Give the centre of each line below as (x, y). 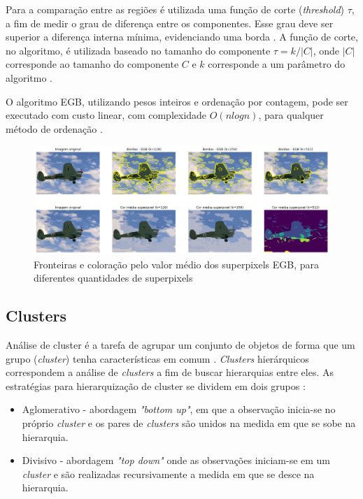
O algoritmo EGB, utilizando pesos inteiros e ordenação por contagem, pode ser (177, 101)
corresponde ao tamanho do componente (92, 64)
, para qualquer (291, 115)
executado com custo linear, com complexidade (106, 115)
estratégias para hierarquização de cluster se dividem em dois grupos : (156, 385)
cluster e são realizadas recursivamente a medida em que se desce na (168, 473)
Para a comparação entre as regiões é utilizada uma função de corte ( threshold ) (175, 9)
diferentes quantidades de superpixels (113, 278)
